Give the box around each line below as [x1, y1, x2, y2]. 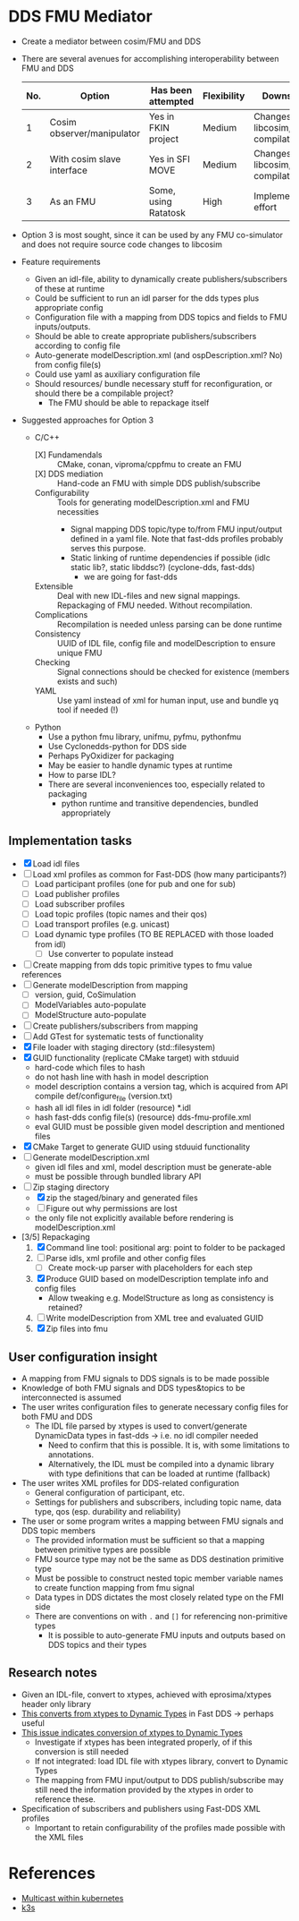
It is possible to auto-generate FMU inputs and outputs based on [47, 1630, 287, 1641]
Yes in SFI [148, 152, 191, 165]
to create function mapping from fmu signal [34, 1583, 195, 1593]
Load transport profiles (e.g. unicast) [34, 919, 170, 929]
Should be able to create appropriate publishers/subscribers [34, 330, 257, 341]
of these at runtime [34, 283, 105, 294]
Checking [34, 656, 71, 668]
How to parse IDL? [47, 769, 117, 780]
